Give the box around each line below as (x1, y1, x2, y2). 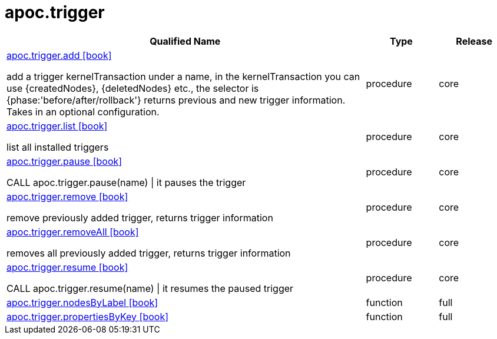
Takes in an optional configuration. (6, 105, 160, 118)
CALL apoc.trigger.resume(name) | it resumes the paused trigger (6, 282, 294, 294)
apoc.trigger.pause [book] (6, 155, 122, 167)
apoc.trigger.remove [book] (6, 190, 128, 202)
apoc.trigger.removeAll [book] (6, 225, 139, 238)
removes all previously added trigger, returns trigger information (6, 247, 291, 259)
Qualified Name (150, 35, 221, 47)
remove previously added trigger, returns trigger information (6, 211, 273, 224)
